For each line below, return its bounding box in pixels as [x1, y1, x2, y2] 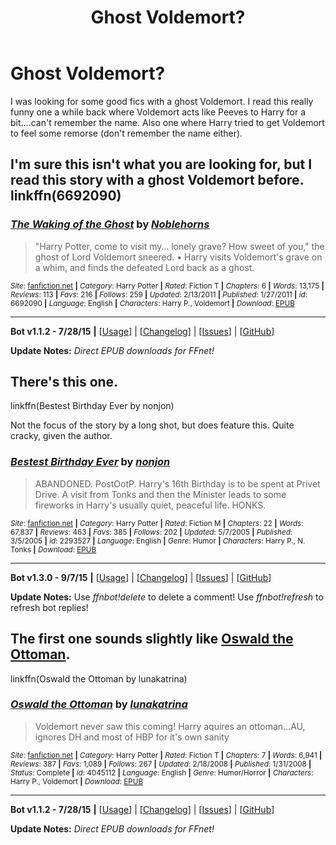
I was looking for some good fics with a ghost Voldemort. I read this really [10, 95, 314, 107]
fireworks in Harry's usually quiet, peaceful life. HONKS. [34, 499, 267, 511]
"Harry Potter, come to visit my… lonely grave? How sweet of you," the [34, 240, 325, 252]
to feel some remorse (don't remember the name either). [10, 127, 243, 139]
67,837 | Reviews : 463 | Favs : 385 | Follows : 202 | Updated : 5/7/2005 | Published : [10, 527, 293, 537]
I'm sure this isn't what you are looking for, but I [10, 156, 313, 173]
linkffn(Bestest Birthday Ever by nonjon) [10, 400, 175, 412]
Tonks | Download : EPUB [10, 544, 97, 555]
